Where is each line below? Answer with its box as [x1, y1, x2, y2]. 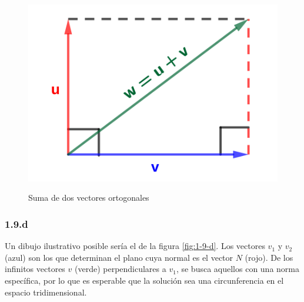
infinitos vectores [5, 263, 65, 275]
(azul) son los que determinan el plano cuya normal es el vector [5, 251, 233, 263]
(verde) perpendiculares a [74, 263, 166, 275]
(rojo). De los [245, 251, 293, 263]
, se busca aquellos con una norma [176, 263, 299, 275]
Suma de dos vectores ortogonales [28, 191, 149, 204]
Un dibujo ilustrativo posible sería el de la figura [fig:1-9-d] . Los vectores [5, 240, 265, 252]
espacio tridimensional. [5, 286, 87, 298]
